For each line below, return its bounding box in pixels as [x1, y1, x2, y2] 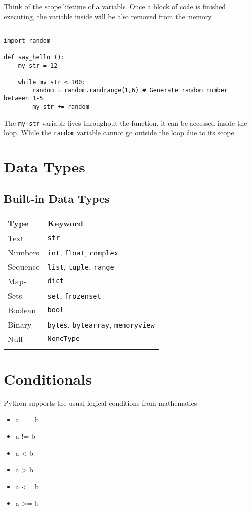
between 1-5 [4, 95, 43, 102]
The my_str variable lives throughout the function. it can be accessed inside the [4, 117, 247, 128]
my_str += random [32, 103, 89, 111]
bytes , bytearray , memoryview [47, 318, 155, 330]
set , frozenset [47, 289, 101, 301]
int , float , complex [47, 246, 118, 258]
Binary [8, 318, 32, 330]
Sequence [8, 260, 40, 272]
